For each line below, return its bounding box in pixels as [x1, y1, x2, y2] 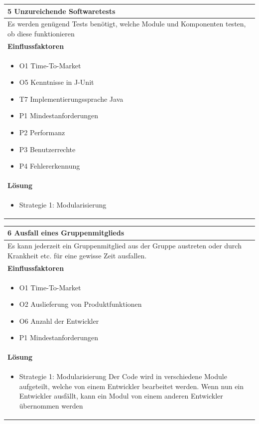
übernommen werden [19, 400, 83, 411]
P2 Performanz [19, 127, 65, 137]
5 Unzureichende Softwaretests [7, 5, 116, 16]
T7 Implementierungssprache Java [19, 93, 124, 104]
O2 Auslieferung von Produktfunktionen [19, 299, 142, 309]
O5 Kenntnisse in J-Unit [19, 77, 94, 87]
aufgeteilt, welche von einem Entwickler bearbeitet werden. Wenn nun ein [19, 381, 244, 391]
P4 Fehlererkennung [19, 161, 80, 171]
